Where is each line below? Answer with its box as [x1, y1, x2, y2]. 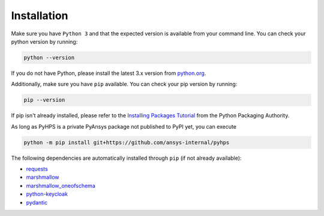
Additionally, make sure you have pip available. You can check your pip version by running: [11, 81, 238, 88]
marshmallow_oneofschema [26, 182, 95, 189]
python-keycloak [26, 190, 68, 197]
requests [26, 165, 48, 173]
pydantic [26, 199, 48, 206]
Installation [11, 9, 68, 22]
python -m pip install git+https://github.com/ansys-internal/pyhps [23, 139, 230, 146]
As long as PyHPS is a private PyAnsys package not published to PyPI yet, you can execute [11, 123, 237, 130]
